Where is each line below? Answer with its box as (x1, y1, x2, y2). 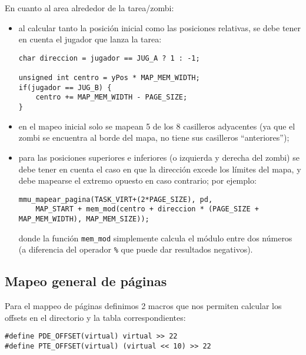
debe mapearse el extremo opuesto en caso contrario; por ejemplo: (18, 174, 257, 187)
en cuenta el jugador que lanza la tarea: (18, 33, 162, 45)
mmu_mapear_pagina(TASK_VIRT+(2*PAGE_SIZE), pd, (18, 195, 213, 204)
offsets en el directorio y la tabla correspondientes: (5, 311, 186, 323)
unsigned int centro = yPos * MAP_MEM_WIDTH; (18, 74, 200, 82)
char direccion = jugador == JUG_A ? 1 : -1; (18, 54, 200, 62)
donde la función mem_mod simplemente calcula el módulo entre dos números (18, 231, 292, 244)
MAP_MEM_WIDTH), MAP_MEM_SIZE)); (18, 215, 149, 223)
